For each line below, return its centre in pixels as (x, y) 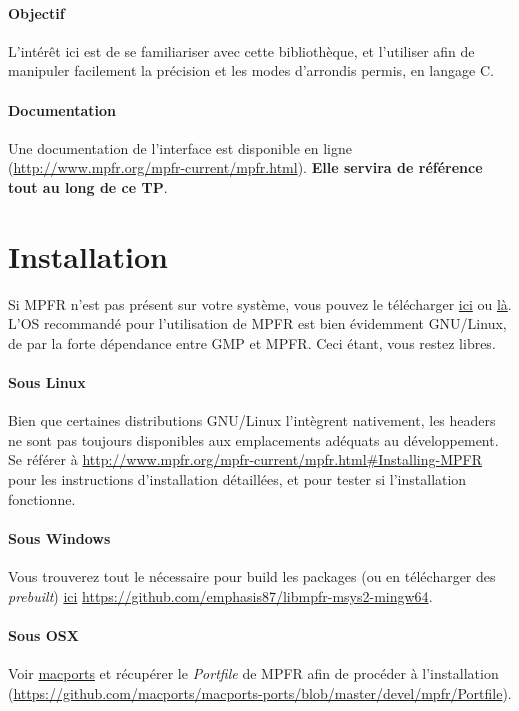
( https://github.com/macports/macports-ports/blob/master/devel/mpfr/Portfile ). (260, 692)
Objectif (36, 12)
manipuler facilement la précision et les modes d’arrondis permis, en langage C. (251, 70)
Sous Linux (47, 382)
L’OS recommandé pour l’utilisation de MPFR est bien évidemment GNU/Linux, (257, 323)
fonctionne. (42, 498)
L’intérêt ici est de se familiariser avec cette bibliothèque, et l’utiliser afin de (241, 50)
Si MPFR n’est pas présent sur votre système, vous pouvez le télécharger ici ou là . (260, 303)
